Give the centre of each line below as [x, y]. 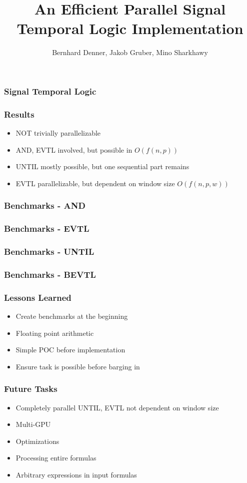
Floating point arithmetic [55, 333]
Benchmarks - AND [45, 205]
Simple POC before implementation [70, 350]
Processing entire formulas [56, 458]
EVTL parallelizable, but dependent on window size [95, 183]
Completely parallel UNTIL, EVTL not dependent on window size [117, 407]
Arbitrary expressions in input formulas [76, 474]
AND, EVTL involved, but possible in [74, 149]
